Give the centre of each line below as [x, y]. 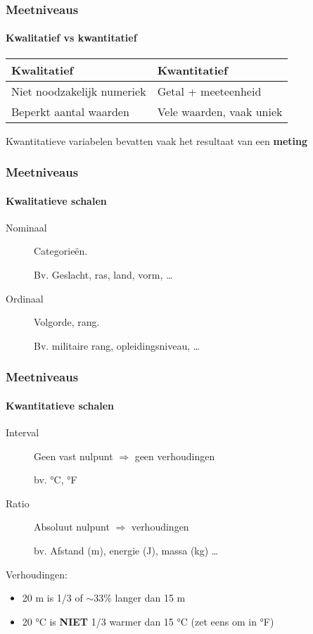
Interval [23, 432]
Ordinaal [25, 298]
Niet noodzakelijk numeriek [79, 91]
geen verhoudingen [175, 456]
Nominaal [26, 227]
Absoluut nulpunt [72, 527]
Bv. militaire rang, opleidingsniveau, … [117, 345]
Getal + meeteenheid [209, 91]
